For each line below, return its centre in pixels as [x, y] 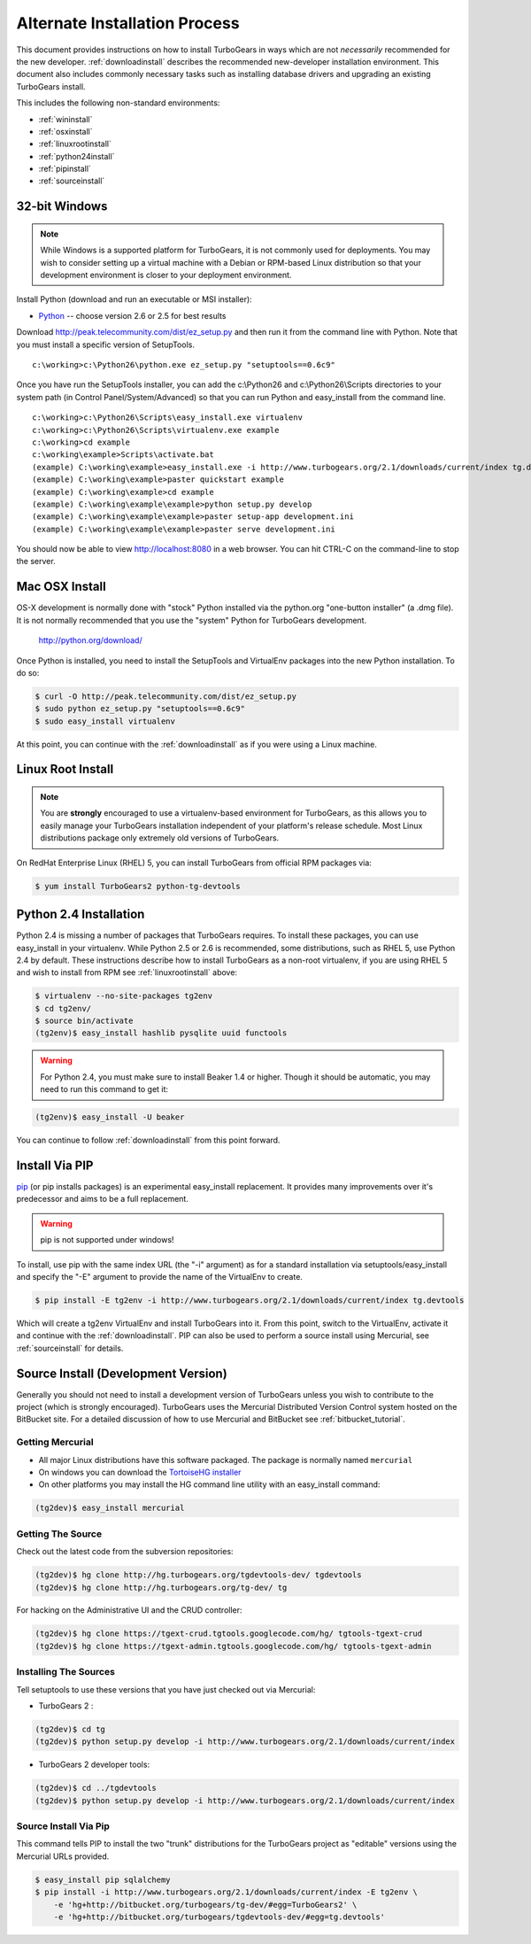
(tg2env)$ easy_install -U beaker [110, 1117]
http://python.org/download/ [90, 640]
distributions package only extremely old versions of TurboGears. [160, 838]
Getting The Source [59, 1534]
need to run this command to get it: [104, 1089]
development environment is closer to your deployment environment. [166, 275]
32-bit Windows [62, 207]
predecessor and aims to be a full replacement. [103, 1199]
